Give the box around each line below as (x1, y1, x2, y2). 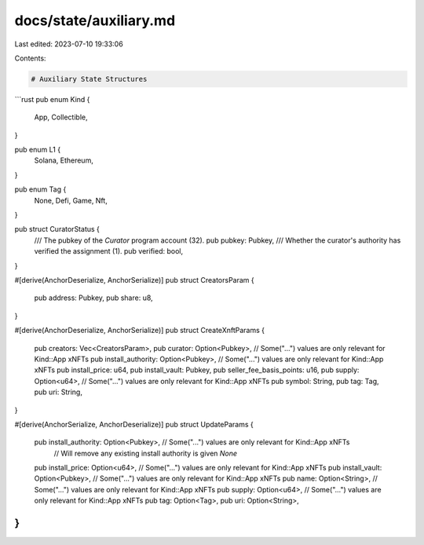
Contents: (14, 53, 46, 63)
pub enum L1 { (14, 145, 61, 155)
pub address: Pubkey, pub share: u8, (34, 293, 153, 302)
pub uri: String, (34, 387, 82, 397)
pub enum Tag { (14, 185, 67, 194)
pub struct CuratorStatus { (14, 225, 100, 234)
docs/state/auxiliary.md (14, 12, 176, 29)
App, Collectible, (34, 112, 88, 122)
